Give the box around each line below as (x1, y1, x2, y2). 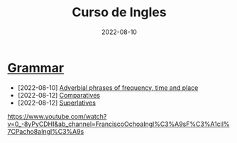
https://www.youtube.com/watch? (7, 112, 107, 120)
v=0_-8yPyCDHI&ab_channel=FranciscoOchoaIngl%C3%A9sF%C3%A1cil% (7, 120, 230, 128)
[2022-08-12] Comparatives (17, 91, 101, 99)
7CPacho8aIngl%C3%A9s (7, 127, 84, 135)
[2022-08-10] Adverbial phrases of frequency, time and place (17, 83, 199, 92)
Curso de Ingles (72, 4, 167, 21)
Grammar (7, 59, 65, 76)
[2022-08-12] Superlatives (17, 98, 96, 107)
